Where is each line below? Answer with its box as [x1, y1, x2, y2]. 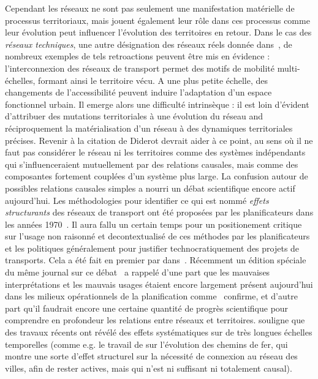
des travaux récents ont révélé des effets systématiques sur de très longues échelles [5, 326, 312, 339]
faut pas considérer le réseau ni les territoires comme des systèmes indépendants [5, 146, 306, 159]
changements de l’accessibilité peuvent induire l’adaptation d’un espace [5, 86, 272, 99]
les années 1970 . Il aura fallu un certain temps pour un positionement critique [5, 217, 302, 230]
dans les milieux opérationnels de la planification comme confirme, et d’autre [5, 290, 298, 302]
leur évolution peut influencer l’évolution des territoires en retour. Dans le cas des [5, 26, 312, 39]
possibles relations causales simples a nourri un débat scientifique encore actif [5, 181, 295, 194]
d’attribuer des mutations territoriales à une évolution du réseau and [5, 110, 263, 122]
